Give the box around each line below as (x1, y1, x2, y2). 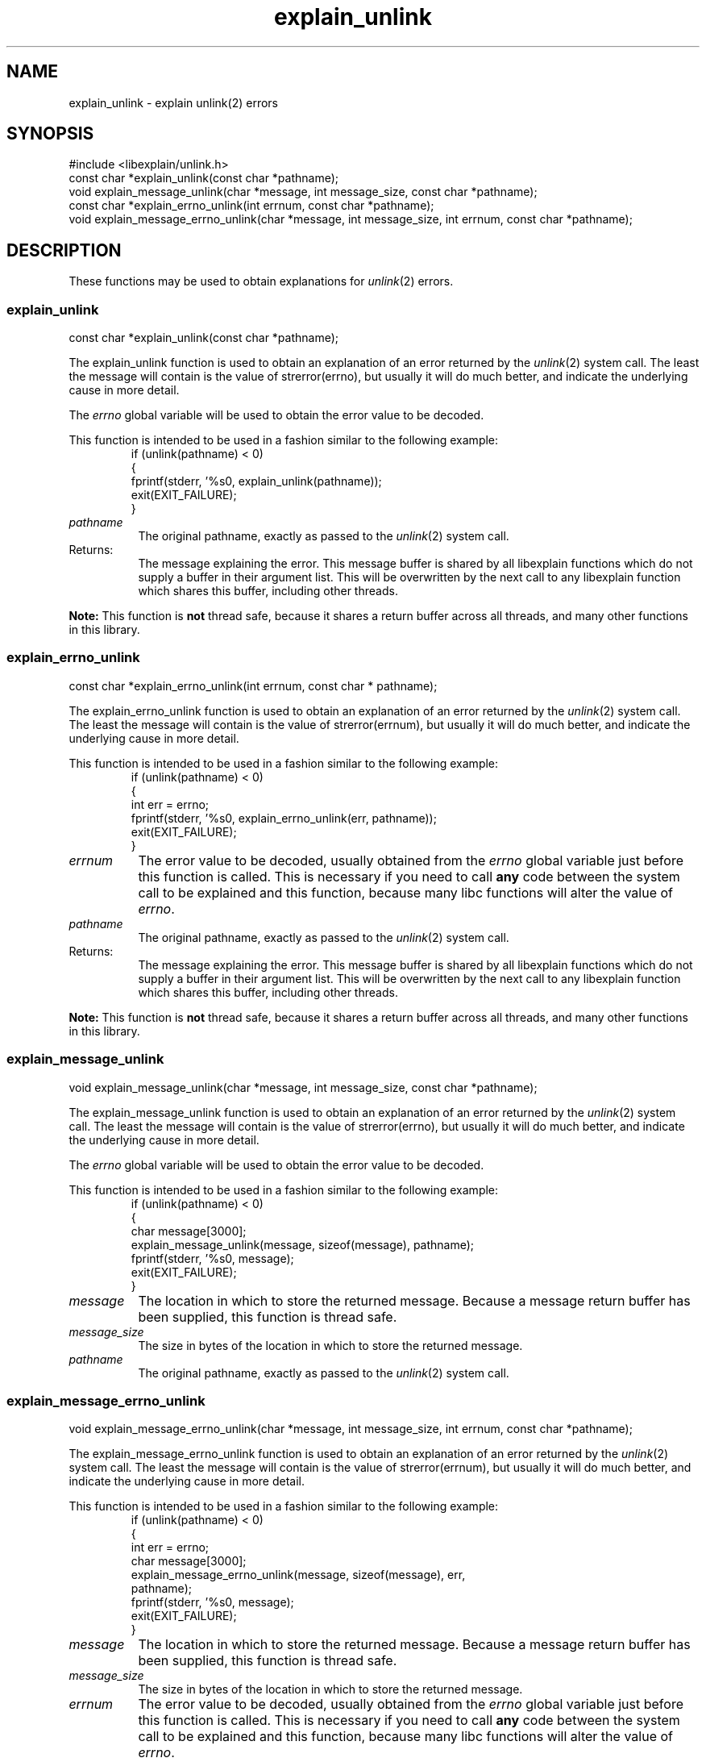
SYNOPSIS (6, 123, 94, 144)
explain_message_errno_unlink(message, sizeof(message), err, (131, 1568, 466, 1582)
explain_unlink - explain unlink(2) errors (69, 95, 278, 110)
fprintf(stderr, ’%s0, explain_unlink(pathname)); (131, 474, 382, 489)
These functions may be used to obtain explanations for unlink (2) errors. (69, 274, 454, 289)
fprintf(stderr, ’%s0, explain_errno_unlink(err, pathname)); (131, 810, 437, 825)
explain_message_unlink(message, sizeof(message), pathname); (131, 1237, 475, 1252)
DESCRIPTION (6, 240, 122, 260)
